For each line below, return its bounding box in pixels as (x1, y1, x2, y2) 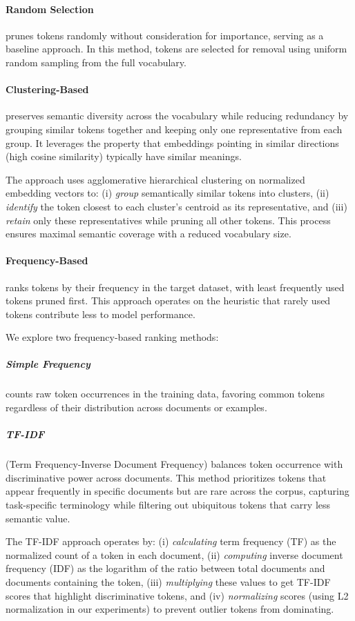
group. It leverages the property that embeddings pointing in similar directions (6, 135, 339, 150)
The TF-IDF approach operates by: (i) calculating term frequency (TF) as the (6, 534, 336, 549)
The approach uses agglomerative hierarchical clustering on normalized (6, 172, 305, 186)
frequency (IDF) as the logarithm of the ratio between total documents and (6, 561, 325, 575)
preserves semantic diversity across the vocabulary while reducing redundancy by (6, 108, 349, 123)
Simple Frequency (6, 357, 90, 371)
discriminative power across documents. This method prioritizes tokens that (6, 470, 327, 484)
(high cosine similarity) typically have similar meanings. (6, 149, 242, 164)
